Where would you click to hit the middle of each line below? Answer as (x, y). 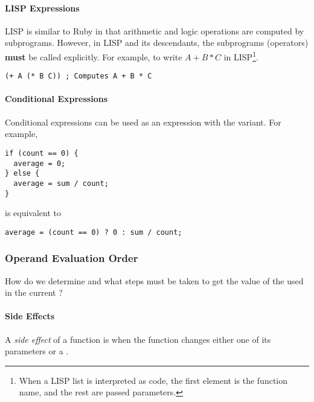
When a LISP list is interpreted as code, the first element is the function (153, 380)
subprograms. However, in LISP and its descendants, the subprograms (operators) (157, 43)
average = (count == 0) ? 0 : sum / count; (94, 232)
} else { (22, 174)
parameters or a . (37, 351)
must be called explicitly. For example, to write (94, 56)
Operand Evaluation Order (72, 258)
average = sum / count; (61, 183)
